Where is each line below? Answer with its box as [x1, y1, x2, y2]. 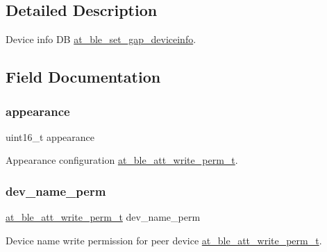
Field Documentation [6, 66, 161, 87]
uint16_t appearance [6, 129, 95, 144]
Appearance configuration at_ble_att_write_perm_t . [6, 153, 238, 167]
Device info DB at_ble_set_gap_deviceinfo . [6, 32, 196, 47]
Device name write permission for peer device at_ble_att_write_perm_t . [6, 233, 322, 247]
